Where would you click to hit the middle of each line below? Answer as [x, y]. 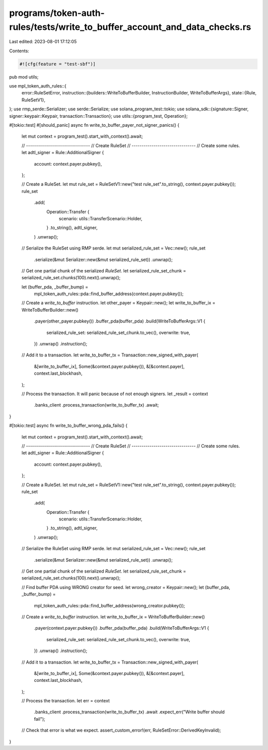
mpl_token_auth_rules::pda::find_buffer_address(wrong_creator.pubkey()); [110, 605]
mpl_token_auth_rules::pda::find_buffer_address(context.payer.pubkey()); [109, 294]
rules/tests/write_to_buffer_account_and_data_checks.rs [130, 27]
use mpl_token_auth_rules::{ [38, 86]
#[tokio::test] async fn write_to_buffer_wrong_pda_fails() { [68, 425]
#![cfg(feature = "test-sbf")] [58, 64]
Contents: [19, 51]
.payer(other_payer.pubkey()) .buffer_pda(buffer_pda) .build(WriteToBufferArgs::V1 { [120, 321]
